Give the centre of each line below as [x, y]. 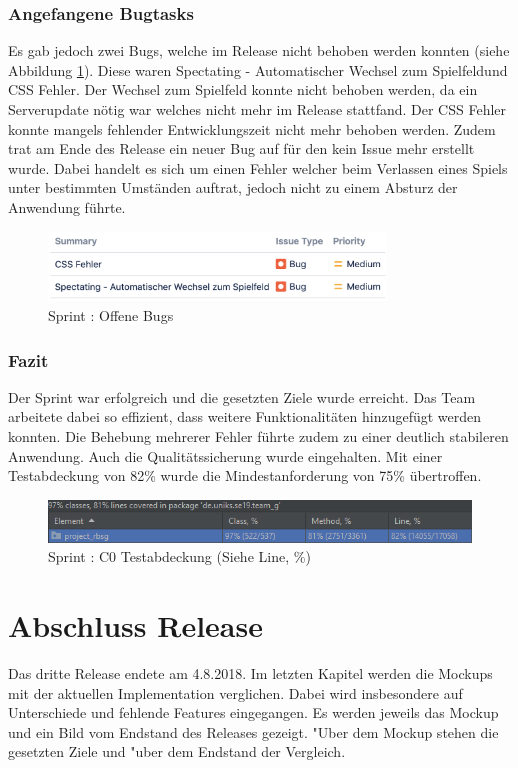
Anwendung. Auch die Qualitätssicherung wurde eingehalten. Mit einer [225, 455]
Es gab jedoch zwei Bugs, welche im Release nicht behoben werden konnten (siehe [259, 50]
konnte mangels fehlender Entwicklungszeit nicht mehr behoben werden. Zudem [252, 128]
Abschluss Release [135, 625]
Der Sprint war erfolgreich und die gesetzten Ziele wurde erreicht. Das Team [242, 396]
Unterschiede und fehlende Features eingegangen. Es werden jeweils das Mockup [253, 712]
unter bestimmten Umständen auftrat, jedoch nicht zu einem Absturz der [233, 187]
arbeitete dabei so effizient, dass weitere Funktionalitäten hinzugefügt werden [245, 416]
